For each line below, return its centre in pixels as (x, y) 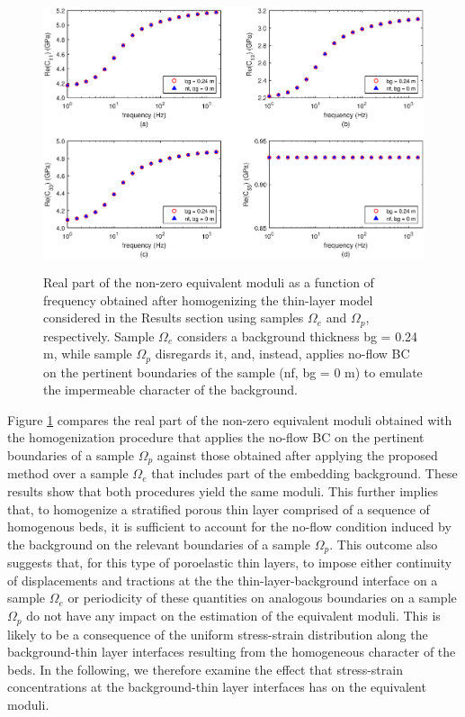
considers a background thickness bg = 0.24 (297, 336)
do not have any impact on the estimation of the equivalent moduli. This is (233, 616)
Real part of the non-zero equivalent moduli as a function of (209, 281)
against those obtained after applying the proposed (297, 455)
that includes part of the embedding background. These (304, 473)
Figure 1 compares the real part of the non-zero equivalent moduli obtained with (230, 419)
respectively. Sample (99, 336)
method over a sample (68, 473)
